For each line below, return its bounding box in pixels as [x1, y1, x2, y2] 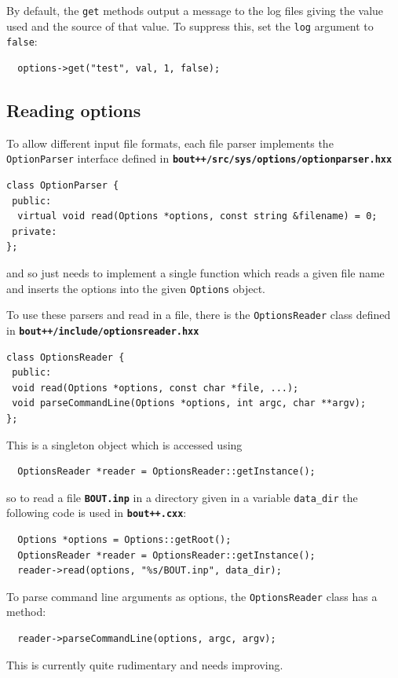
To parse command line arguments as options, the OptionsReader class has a [6, 588, 378, 604]
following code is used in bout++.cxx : [6, 504, 187, 521]
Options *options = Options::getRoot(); [17, 534, 232, 546]
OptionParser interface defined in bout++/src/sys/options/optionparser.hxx [6, 150, 393, 167]
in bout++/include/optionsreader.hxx [6, 321, 199, 338]
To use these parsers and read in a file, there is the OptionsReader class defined [6, 306, 391, 323]
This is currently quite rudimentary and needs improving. [6, 656, 283, 673]
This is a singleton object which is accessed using [6, 436, 243, 453]
